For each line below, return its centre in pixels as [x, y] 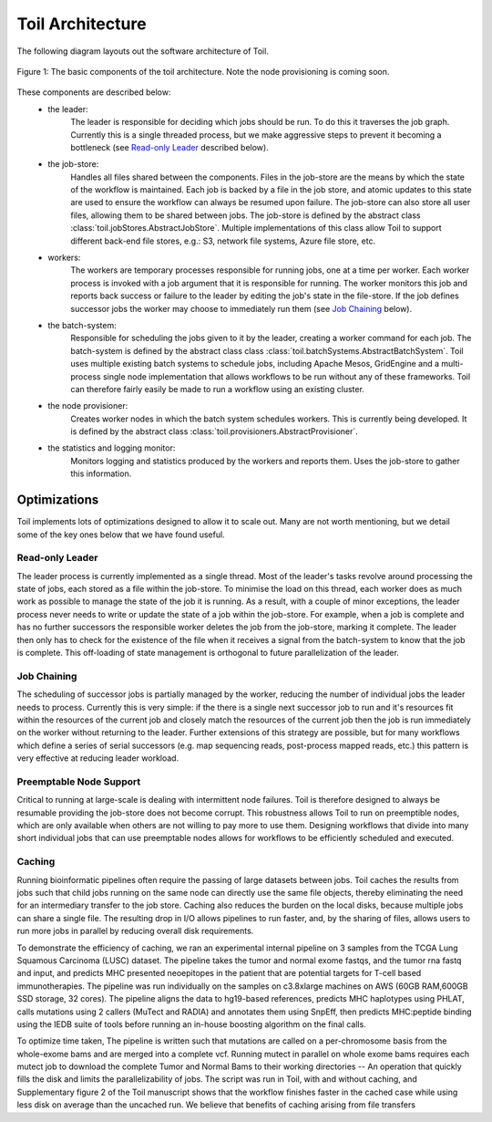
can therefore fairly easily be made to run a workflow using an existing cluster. [217, 389]
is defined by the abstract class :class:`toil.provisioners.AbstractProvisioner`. [215, 431]
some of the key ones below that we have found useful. [121, 535]
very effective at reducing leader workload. [98, 758]
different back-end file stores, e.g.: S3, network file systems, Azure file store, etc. [223, 241]
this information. [101, 473]
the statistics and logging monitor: [112, 448]
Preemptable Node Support [79, 782]
